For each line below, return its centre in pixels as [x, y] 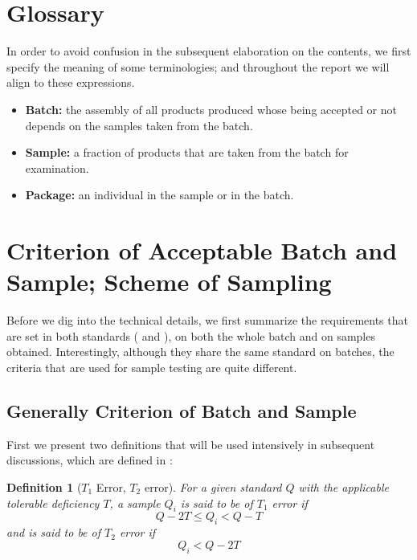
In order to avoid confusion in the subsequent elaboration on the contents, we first [209, 51]
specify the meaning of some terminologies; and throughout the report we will [198, 66]
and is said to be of [54, 532]
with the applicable [343, 486]
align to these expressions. [71, 82]
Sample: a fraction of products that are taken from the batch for [187, 152]
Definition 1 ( [44, 486]
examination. [57, 168]
